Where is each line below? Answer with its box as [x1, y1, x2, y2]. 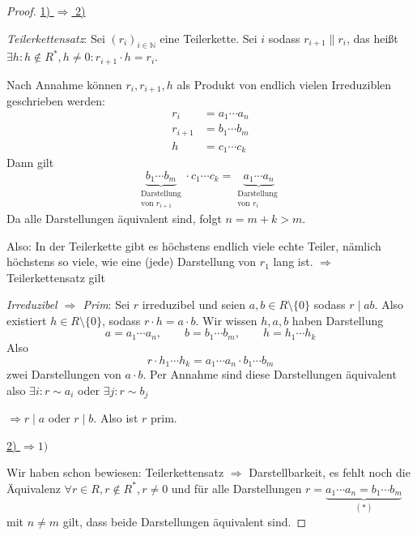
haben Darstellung [291, 311, 384, 328]
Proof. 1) [6, 2, 51, 19]
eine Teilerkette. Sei [160, 29, 257, 46]
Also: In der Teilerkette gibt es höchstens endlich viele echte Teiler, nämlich [6, 237, 381, 254]
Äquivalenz [6, 479, 61, 496]
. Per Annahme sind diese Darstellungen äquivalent [143, 365, 397, 382]
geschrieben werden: [6, 92, 105, 109]
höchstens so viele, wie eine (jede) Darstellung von [6, 253, 257, 270]
